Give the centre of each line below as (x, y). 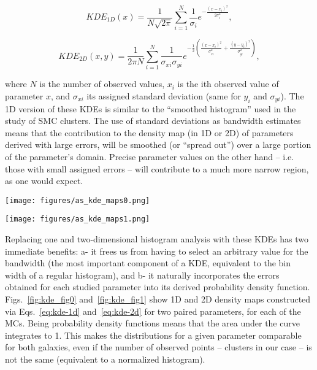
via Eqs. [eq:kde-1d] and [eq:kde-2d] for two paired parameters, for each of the (153, 311)
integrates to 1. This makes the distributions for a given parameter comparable (153, 335)
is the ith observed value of (228, 84)
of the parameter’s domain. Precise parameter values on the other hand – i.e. (150, 156)
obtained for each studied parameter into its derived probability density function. (158, 287)
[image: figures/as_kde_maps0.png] (78, 200)
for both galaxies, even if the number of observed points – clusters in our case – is (158, 347)
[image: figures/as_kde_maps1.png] (78, 219)
